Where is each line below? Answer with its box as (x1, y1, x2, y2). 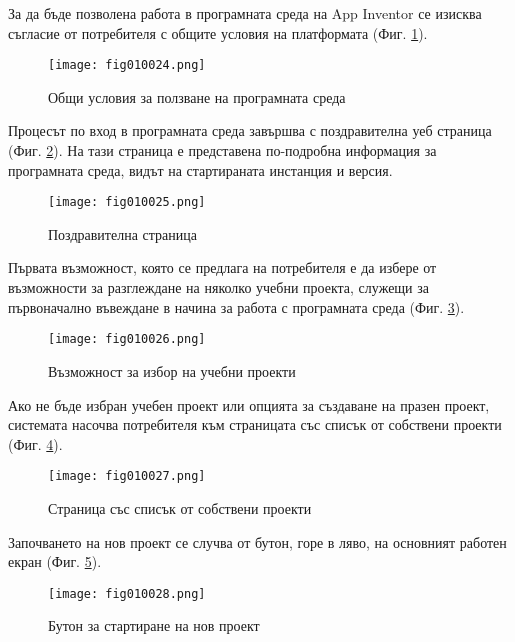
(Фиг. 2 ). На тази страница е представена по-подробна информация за (8, 140, 437, 161)
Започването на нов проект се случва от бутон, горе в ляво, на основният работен (8, 531, 507, 552)
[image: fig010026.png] (48, 332, 206, 347)
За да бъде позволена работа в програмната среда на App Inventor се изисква (8, 3, 482, 23)
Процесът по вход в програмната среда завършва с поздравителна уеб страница (8, 120, 492, 141)
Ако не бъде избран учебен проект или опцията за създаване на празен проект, (8, 394, 490, 415)
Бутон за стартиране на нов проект (48, 615, 260, 636)
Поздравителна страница (48, 223, 197, 244)
